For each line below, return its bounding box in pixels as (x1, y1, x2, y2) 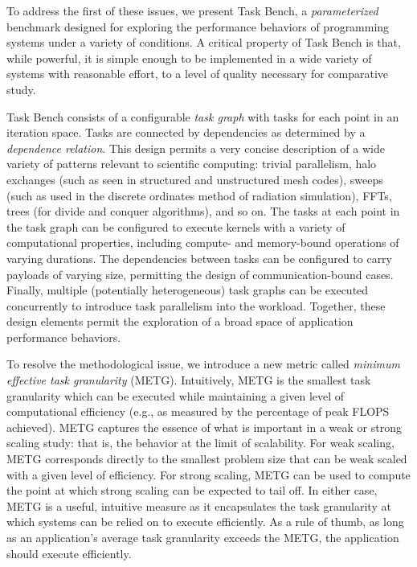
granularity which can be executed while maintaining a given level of (6, 387, 345, 404)
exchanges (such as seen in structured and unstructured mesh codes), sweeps (6, 171, 383, 187)
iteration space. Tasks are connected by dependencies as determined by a (6, 124, 366, 141)
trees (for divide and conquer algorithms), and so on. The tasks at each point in (6, 203, 400, 220)
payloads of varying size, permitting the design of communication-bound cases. (6, 265, 394, 282)
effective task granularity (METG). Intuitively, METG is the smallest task (6, 372, 371, 388)
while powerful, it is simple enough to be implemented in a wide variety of (6, 49, 372, 66)
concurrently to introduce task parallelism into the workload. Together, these (6, 297, 386, 314)
